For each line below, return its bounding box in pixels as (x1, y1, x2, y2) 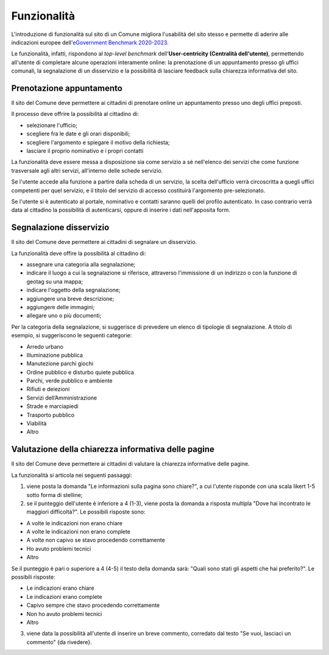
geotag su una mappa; (26, 277, 83, 285)
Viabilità (26, 420, 47, 427)
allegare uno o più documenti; (26, 312, 102, 320)
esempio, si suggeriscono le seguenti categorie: (11, 332, 132, 339)
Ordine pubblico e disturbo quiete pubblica (26, 368, 134, 376)
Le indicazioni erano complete (26, 593, 103, 600)
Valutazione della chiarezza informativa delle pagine (11, 444, 214, 454)
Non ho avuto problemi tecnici (26, 610, 102, 617)
